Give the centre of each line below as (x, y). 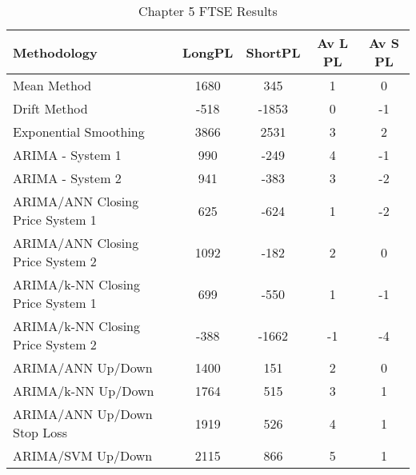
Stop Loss (40, 432)
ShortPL (273, 52)
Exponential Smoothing (79, 132)
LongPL (208, 52)
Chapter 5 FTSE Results (208, 11)
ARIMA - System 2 (67, 178)
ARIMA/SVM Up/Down (83, 455)
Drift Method (50, 108)
